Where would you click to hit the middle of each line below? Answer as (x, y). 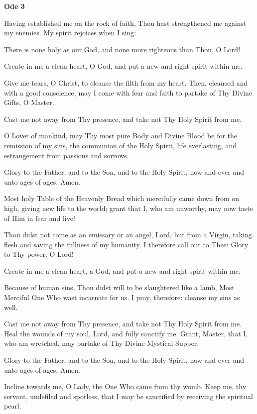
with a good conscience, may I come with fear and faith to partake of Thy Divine (128, 92)
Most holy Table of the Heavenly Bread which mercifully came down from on (122, 198)
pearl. (13, 406)
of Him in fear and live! (40, 218)
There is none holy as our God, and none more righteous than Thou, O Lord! (122, 49)
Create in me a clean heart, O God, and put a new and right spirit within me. (123, 66)
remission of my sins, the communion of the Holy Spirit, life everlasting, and (121, 145)
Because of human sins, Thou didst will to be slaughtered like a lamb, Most (120, 287)
